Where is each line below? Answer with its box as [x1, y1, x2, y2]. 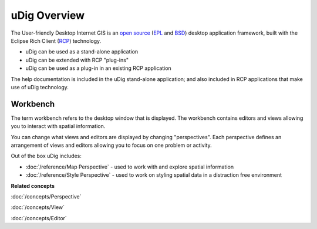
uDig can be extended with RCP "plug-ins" [25, 56, 129, 63]
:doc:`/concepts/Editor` [11, 214, 67, 221]
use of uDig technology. [11, 83, 69, 90]
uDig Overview [11, 9, 85, 22]
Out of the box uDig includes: [11, 153, 82, 160]
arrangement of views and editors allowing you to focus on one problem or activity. [11, 142, 213, 149]
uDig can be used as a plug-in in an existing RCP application [25, 65, 171, 72]
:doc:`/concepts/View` [11, 204, 65, 211]
